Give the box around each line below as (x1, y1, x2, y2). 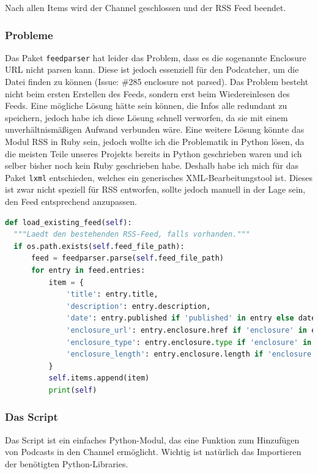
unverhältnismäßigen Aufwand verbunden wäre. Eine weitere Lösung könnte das (5, 123, 305, 136)
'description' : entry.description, (66, 302, 211, 311)
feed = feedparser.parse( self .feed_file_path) (31, 254, 224, 263)
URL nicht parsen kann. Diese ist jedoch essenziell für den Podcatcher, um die (5, 63, 299, 76)
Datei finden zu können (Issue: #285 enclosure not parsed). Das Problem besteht (5, 75, 309, 88)
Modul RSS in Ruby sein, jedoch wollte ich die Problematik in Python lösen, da (5, 135, 305, 148)
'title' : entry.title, (66, 290, 158, 299)
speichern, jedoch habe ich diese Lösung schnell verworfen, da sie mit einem (5, 111, 288, 124)
